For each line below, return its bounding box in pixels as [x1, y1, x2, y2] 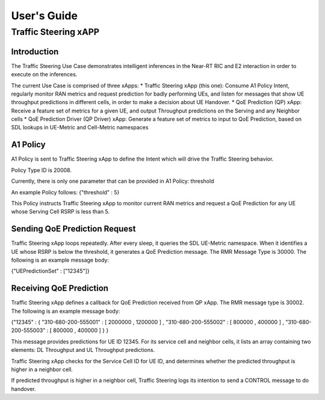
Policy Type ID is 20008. [11, 166, 72, 174]
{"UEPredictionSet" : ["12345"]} [11, 268, 90, 275]
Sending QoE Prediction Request [11, 224, 136, 234]
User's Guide [11, 9, 78, 22]
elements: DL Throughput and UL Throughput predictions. [11, 346, 155, 354]
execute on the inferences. [11, 71, 78, 78]
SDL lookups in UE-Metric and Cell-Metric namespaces [11, 124, 149, 131]
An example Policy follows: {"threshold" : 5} [11, 188, 120, 195]
